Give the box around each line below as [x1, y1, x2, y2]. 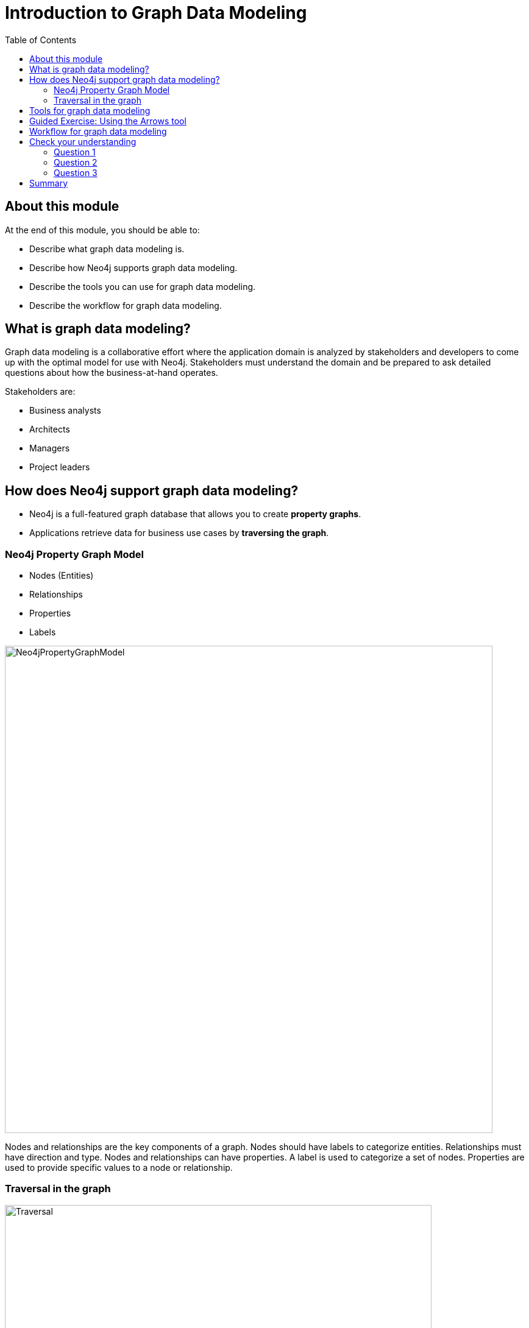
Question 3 [54, 167, 98, 178]
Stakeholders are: [5, 386, 76, 397]
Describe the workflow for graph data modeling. [29, 300, 222, 311]
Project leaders [29, 462, 90, 473]
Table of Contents [5, 34, 77, 45]
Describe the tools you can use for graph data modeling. [29, 281, 256, 292]
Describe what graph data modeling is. [29, 243, 185, 254]
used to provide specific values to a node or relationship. [5, 1162, 233, 1173]
